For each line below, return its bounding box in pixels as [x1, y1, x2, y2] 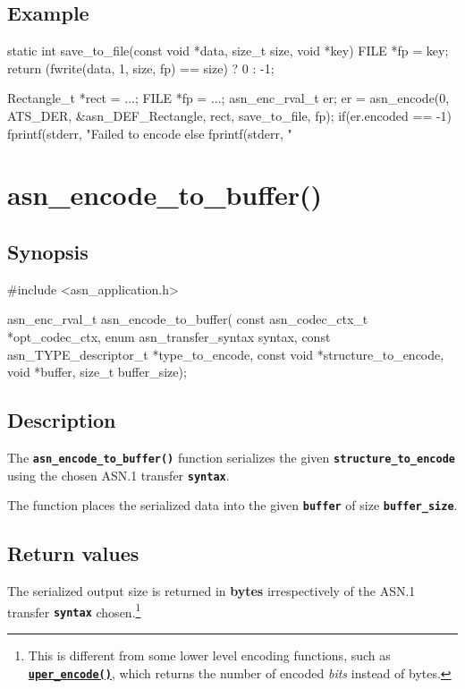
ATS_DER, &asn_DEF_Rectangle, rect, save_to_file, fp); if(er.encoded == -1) [7, 106, 452, 124]
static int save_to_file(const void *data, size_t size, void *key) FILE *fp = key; [7, 41, 449, 60]
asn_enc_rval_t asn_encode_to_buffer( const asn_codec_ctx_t [7, 310, 368, 328]
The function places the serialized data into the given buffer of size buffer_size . [7, 496, 458, 515]
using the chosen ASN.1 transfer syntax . [7, 465, 230, 484]
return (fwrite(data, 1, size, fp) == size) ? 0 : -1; [7, 58, 275, 77]
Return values [7, 540, 139, 567]
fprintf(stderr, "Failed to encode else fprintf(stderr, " [7, 123, 292, 142]
